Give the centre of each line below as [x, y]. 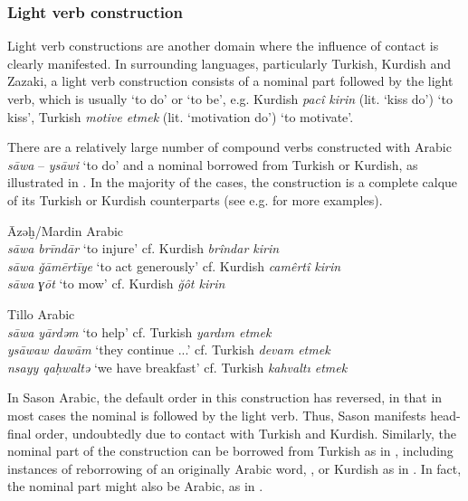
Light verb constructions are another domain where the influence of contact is [223, 46]
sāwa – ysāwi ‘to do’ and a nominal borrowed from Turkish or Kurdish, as [213, 164]
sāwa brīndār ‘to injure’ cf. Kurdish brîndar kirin [143, 248]
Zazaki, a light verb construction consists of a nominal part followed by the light [230, 81]
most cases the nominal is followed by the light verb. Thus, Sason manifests [217, 415]
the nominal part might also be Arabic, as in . [135, 486]
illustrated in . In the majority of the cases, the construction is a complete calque [233, 182]
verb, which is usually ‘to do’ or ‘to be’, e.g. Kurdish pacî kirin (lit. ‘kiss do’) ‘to [230, 99]
